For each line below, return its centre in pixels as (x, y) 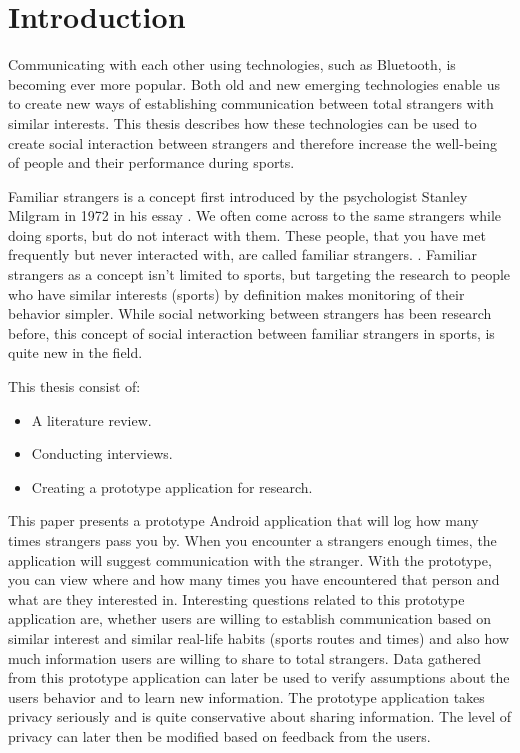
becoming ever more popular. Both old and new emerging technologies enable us (254, 83)
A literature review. (91, 419)
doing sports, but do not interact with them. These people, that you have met (247, 234)
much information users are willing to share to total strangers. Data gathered (244, 657)
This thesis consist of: (74, 386)
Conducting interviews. (102, 453)
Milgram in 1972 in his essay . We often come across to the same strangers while (255, 215)
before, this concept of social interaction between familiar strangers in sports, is (251, 332)
